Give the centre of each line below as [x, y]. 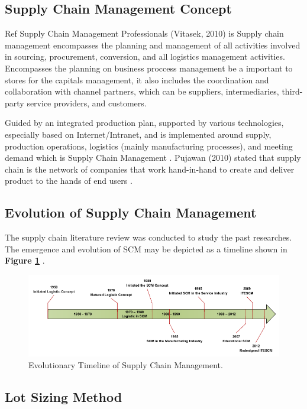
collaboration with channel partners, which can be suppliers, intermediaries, [142, 91]
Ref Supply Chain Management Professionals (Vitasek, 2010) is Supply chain [144, 33]
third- [292, 91]
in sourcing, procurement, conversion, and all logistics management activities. [145, 56]
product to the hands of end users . [69, 181]
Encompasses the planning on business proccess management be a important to [149, 68]
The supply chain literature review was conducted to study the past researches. [148, 237]
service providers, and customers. [87, 103]
